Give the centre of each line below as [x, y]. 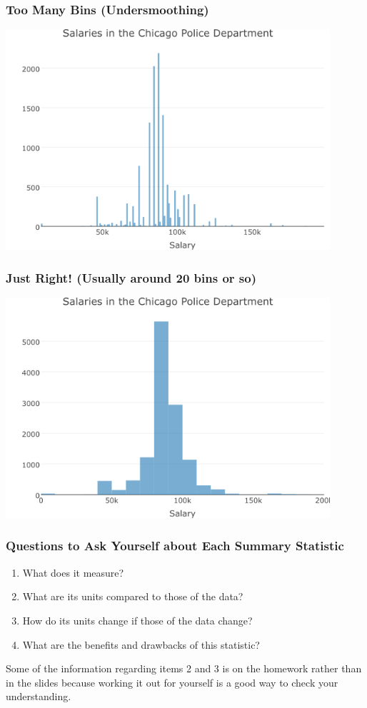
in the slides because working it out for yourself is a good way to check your [172, 682]
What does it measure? [73, 572]
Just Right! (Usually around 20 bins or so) [131, 277]
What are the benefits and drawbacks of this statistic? [141, 644]
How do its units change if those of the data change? [137, 620]
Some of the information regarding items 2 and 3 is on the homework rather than [184, 668]
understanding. [39, 696]
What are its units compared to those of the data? [133, 596]
